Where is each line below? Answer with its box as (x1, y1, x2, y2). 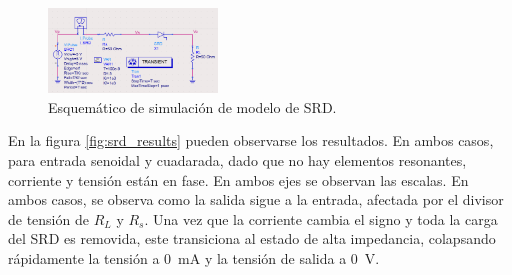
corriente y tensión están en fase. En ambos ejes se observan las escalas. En (8, 169, 469, 190)
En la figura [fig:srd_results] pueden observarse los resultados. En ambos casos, (8, 130, 494, 151)
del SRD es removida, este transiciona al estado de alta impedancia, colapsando (8, 228, 496, 249)
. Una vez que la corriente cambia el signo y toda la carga (144, 208, 498, 229)
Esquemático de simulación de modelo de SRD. (48, 96, 337, 117)
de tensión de (8, 208, 89, 229)
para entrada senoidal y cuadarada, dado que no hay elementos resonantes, (8, 149, 467, 170)
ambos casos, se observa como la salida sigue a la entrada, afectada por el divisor (8, 189, 504, 210)
